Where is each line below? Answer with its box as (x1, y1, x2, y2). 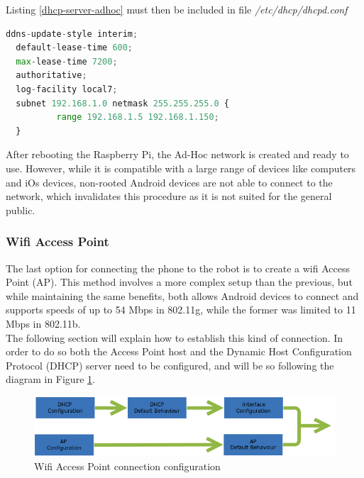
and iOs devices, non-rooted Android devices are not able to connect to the (6, 174, 333, 189)
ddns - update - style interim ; (6, 28, 138, 39)
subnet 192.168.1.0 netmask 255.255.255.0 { (16, 98, 230, 109)
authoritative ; (16, 70, 87, 81)
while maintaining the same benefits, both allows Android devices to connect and (6, 288, 359, 303)
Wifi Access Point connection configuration (34, 458, 221, 473)
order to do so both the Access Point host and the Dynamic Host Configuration (6, 344, 352, 359)
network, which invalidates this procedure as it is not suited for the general (6, 189, 332, 204)
